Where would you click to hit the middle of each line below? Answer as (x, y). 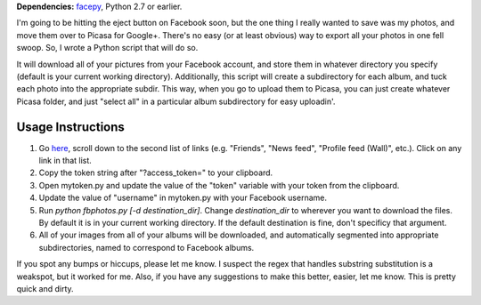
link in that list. (65, 161)
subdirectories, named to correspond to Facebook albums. (147, 247)
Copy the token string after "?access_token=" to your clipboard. (156, 173)
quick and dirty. (45, 288)
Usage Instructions (70, 127)
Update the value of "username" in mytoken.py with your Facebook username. (183, 198)
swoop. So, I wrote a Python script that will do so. (107, 48)
